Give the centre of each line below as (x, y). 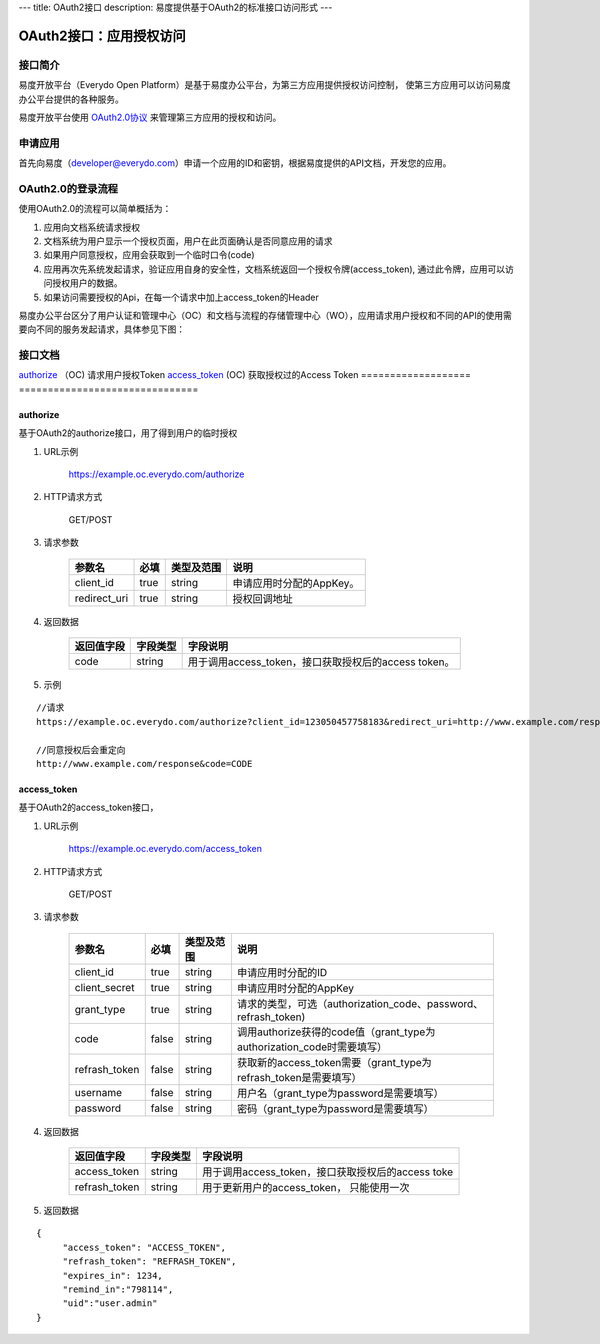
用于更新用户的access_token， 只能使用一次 (305, 1188)
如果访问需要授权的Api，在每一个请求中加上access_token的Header (181, 297)
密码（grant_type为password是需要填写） (335, 1108)
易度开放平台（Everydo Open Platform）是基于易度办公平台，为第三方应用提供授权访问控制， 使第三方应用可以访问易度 (265, 85)
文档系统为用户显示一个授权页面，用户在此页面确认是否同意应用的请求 (188, 241)
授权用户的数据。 (87, 283)
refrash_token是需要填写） (299, 1077)
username (98, 1092)
